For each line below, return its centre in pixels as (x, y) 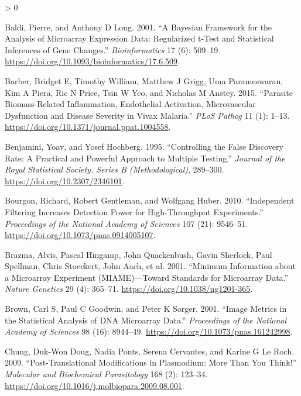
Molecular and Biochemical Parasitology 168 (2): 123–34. (106, 374)
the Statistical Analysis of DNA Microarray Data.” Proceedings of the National (146, 320)
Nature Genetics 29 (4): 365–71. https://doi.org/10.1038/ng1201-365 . (129, 289)
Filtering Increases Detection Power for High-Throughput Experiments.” (134, 211)
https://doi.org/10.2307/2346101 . (65, 180)
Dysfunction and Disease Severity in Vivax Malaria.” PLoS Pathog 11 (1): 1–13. (147, 115)
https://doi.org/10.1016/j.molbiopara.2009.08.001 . (95, 385)
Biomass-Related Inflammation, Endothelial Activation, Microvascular (130, 104)
